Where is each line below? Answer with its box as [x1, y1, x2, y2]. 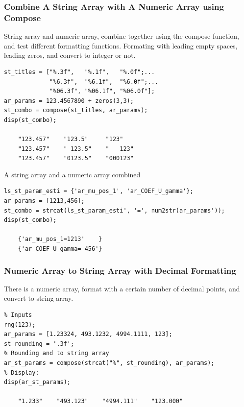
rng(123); [4, 321, 36, 328]
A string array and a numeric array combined [4, 169, 141, 179]
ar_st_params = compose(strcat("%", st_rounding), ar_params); [4, 359, 215, 366]
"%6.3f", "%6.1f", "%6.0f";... [49, 78, 158, 85]
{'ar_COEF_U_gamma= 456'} [18, 245, 102, 253]
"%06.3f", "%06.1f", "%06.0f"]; [49, 88, 155, 95]
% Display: [4, 369, 39, 376]
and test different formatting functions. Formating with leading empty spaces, [4, 40, 238, 50]
